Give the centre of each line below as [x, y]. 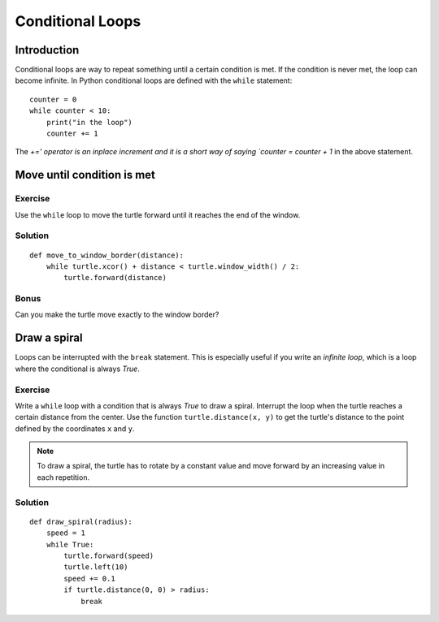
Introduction [47, 50]
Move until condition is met [85, 175]
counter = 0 [53, 99]
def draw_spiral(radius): [81, 521]
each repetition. [63, 477]
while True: [70, 544]
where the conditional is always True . [77, 369]
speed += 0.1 [89, 578]
